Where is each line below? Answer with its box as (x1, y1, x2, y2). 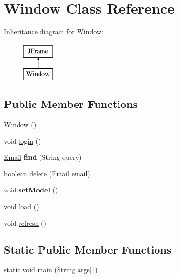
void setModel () (4, 185, 58, 195)
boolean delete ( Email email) (4, 168, 90, 178)
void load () (4, 201, 39, 212)
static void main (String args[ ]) (4, 264, 98, 275)
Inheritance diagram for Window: (4, 26, 103, 37)
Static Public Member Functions (4, 241, 172, 257)
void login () (4, 135, 41, 146)
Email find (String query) (4, 152, 82, 162)
